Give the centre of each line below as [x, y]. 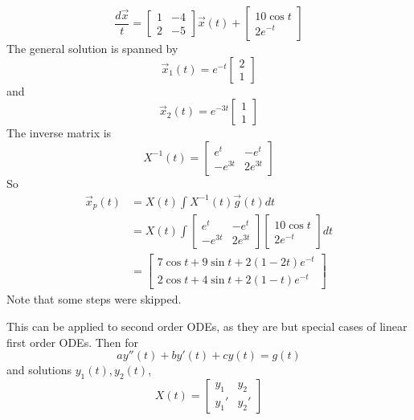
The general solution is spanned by [92, 48]
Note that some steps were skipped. [94, 299]
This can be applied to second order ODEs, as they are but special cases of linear [207, 326]
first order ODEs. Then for [73, 342]
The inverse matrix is [59, 133]
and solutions [39, 370]
